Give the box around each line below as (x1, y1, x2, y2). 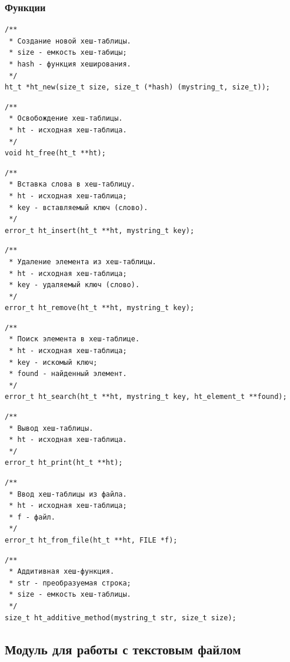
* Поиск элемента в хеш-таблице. (9, 335, 140, 344)
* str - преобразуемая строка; (9, 578, 131, 587)
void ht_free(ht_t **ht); (5, 149, 106, 158)
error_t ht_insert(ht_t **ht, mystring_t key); (5, 226, 195, 235)
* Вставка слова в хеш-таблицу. (9, 180, 135, 189)
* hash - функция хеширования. (9, 60, 131, 68)
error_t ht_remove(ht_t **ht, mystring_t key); (5, 304, 195, 312)
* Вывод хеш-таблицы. (9, 424, 94, 433)
